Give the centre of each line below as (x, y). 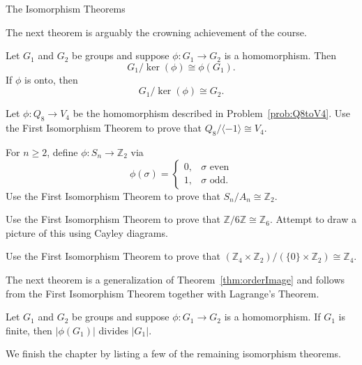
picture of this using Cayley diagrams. (87, 232)
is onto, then (51, 79)
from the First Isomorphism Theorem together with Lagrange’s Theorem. (163, 293)
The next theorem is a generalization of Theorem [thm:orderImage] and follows (175, 279)
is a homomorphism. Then (280, 55)
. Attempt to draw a (313, 219)
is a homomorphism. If (272, 317)
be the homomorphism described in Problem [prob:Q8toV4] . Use (211, 113)
